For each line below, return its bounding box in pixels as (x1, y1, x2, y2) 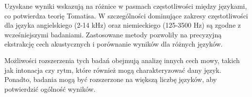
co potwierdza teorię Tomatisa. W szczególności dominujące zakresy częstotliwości (4, 10, 248, 20)
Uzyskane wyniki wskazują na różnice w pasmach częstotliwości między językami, (4, 1, 247, 11)
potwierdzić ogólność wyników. (4, 83, 96, 94)
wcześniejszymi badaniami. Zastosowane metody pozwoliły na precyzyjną (4, 29, 222, 39)
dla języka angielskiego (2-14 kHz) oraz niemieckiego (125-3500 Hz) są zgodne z (4, 20, 241, 30)
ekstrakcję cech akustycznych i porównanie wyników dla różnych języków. (4, 39, 223, 49)
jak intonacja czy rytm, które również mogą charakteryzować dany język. (4, 65, 221, 75)
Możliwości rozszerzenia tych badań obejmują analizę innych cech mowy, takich (4, 55, 240, 65)
